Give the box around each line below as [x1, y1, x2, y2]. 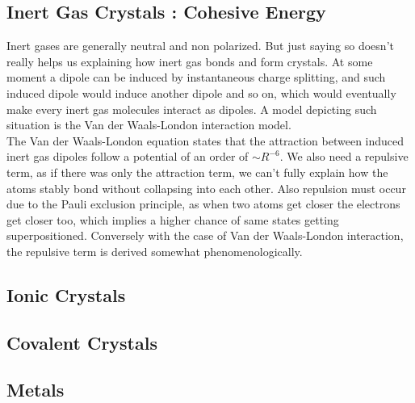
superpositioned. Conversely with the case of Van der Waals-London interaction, [6, 227, 404, 244]
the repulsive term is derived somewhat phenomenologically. [6, 242, 303, 259]
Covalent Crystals [6, 330, 157, 355]
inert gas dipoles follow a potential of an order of [6, 148, 249, 165]
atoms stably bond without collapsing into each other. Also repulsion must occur [6, 179, 406, 196]
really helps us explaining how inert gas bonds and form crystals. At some [6, 52, 373, 69]
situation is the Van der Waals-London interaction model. [6, 116, 291, 133]
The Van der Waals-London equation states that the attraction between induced [6, 132, 405, 149]
